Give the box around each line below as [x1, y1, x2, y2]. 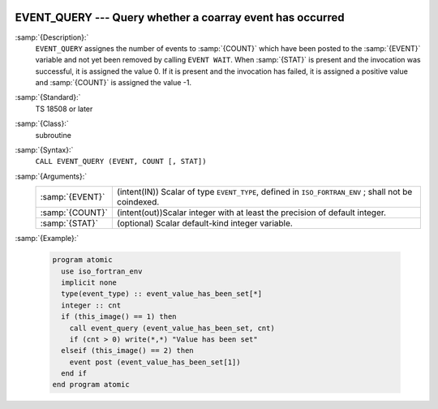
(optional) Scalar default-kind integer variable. [116, 217, 294, 229]
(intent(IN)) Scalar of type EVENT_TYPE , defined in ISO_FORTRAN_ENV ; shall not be [116, 187, 413, 198]
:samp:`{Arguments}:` [15, 171, 88, 181]
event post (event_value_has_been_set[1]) [69, 357, 241, 367]
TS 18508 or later [35, 104, 93, 114]
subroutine [35, 130, 72, 140]
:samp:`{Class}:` [15, 118, 69, 129]
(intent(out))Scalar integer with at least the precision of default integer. [116, 207, 387, 218]
